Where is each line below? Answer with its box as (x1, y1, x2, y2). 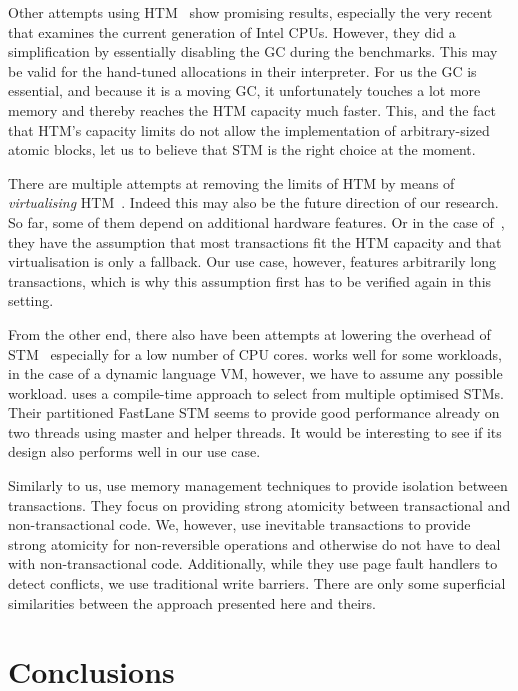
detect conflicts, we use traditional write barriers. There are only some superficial (8, 573, 506, 594)
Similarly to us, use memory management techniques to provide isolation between (8, 475, 508, 496)
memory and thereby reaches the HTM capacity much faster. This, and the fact (8, 99, 497, 120)
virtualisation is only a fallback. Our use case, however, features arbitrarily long (8, 251, 496, 272)
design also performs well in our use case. (8, 441, 261, 462)
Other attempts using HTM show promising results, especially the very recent (8, 2, 493, 22)
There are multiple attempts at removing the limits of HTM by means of (8, 172, 455, 193)
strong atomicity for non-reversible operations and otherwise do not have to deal (8, 533, 501, 554)
